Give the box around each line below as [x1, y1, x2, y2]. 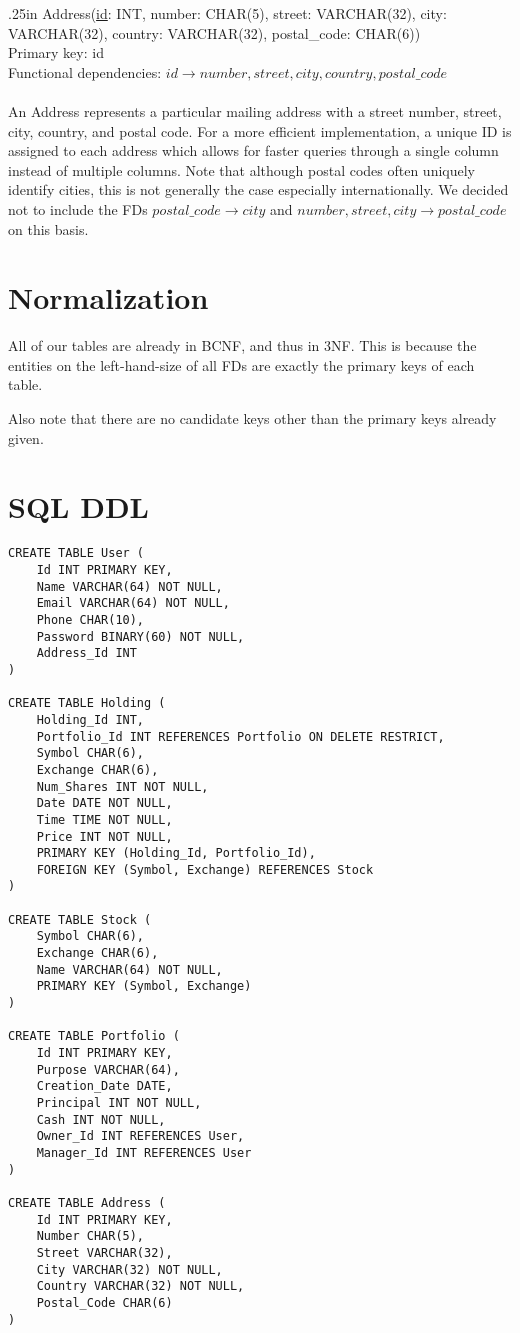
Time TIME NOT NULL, [36, 812, 173, 827]
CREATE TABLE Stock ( [8, 912, 152, 927]
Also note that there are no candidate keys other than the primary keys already [8, 408, 497, 429]
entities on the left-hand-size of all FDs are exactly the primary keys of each [8, 354, 475, 375]
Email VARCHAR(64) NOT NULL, [36, 596, 230, 611]
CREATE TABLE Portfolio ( [8, 1029, 180, 1044]
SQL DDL [8, 486, 149, 527]
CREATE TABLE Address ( [8, 1195, 166, 1210]
